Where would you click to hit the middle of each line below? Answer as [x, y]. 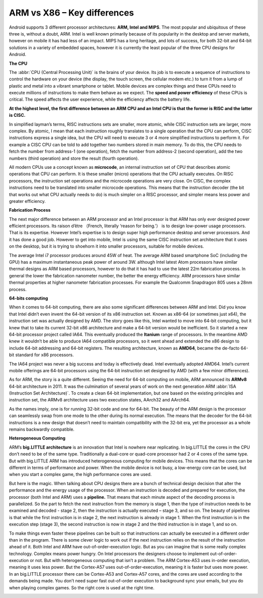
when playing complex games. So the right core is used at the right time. [82, 588]
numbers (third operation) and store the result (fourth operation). [74, 158]
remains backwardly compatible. [42, 429]
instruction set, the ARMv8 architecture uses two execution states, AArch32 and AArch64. [100, 400]
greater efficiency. [27, 201]
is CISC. [17, 115]
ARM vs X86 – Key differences [71, 13]
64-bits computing [28, 298]
